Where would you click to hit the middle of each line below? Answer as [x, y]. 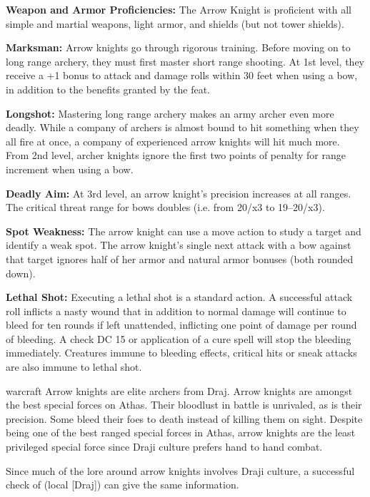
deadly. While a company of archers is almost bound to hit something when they [182, 127]
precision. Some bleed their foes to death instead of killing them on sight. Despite [184, 418]
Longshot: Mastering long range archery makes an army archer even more [170, 113]
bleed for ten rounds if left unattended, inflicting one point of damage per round [181, 325]
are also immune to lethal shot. [74, 367]
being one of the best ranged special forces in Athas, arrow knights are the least [181, 432]
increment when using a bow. [70, 169]
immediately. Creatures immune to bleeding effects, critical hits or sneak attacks [181, 353]
